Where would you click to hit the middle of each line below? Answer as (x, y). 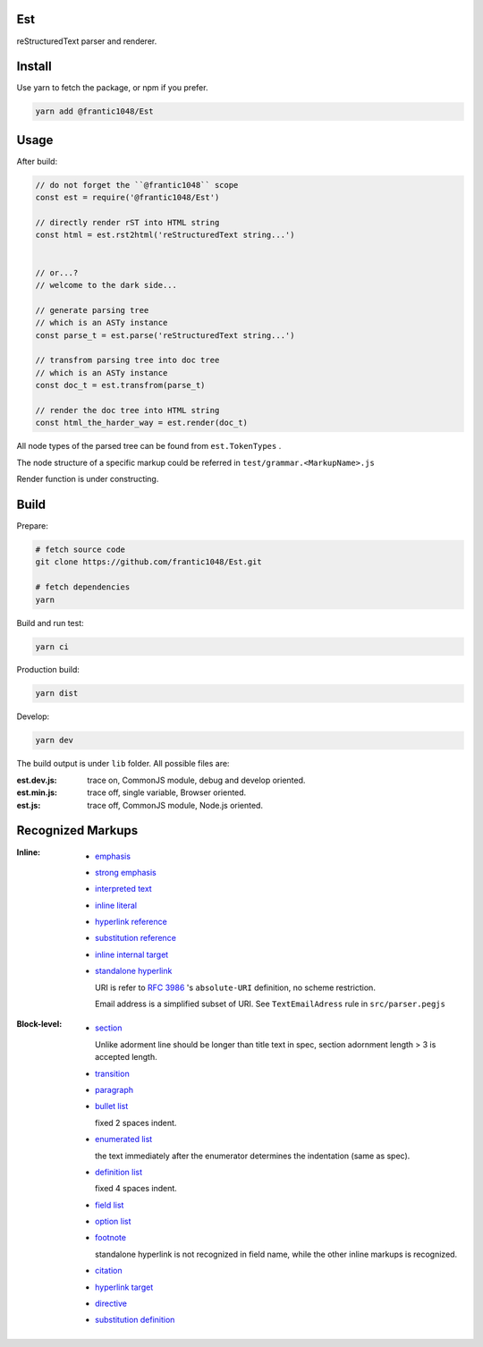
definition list (119, 1172)
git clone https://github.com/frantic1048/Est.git (149, 562)
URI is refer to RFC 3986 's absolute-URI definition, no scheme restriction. (235, 987)
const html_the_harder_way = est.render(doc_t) (141, 423)
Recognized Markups (77, 830)
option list (113, 1222)
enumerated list (124, 1139)
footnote (111, 1238)
